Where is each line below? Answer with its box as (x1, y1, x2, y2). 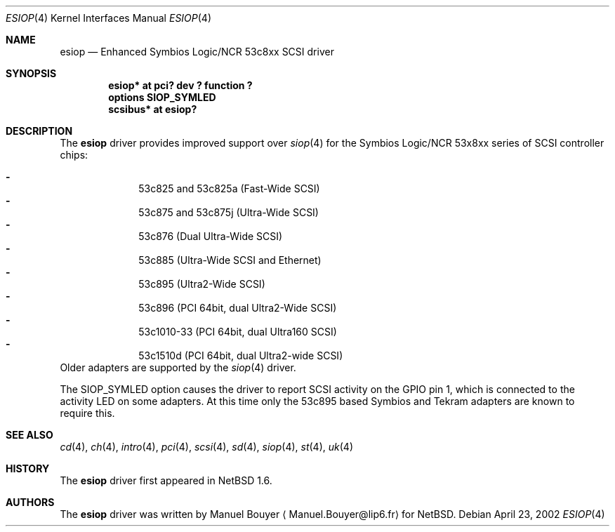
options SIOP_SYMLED (108, 91, 216, 103)
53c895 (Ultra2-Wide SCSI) (138, 278, 265, 290)
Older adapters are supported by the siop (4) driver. (60, 361, 296, 373)
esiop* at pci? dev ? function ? (108, 79, 253, 91)
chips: (60, 149, 88, 161)
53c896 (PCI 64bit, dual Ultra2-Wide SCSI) (138, 302, 337, 314)
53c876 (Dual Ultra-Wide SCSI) (138, 230, 283, 242)
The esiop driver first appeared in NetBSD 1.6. (60, 474, 272, 486)
